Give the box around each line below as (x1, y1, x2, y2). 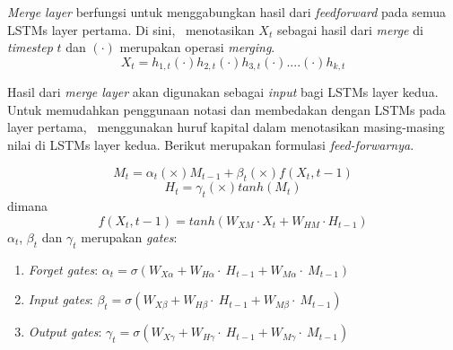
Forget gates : (28, 259, 99, 278)
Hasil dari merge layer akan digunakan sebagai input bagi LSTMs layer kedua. (7, 83, 439, 101)
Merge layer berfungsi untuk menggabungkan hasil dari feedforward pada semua (7, 3, 447, 21)
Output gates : (28, 322, 102, 341)
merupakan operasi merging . (119, 38, 275, 57)
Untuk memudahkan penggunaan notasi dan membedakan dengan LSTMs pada (7, 100, 446, 118)
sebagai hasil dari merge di (276, 20, 423, 39)
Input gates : (28, 290, 93, 309)
